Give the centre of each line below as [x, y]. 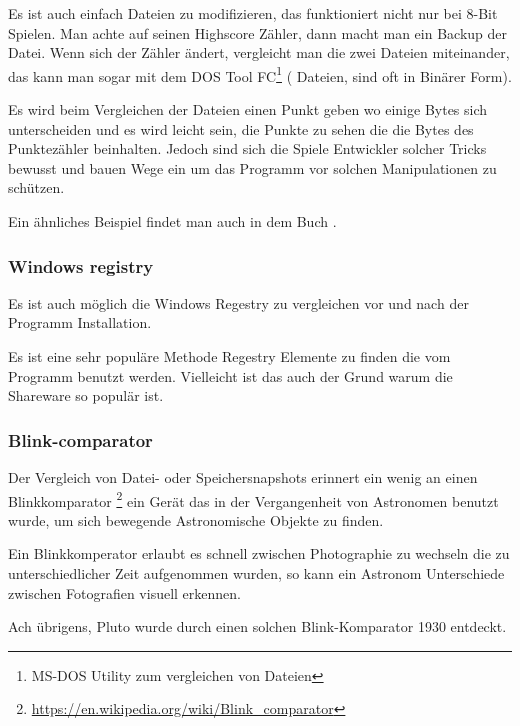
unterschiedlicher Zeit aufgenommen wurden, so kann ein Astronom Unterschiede [256, 573]
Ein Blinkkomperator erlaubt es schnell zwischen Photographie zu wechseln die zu [259, 553]
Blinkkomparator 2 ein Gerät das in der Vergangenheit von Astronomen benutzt [253, 499]
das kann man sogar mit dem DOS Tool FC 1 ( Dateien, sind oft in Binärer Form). [260, 74]
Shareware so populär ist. [86, 395]
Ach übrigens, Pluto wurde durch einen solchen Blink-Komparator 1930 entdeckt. [257, 626]
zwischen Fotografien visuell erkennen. [124, 592]
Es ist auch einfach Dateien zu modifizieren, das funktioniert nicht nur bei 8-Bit [253, 13]
